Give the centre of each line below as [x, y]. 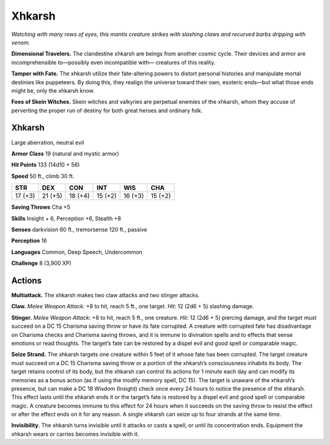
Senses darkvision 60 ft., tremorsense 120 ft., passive [79, 230]
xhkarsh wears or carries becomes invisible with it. [75, 434]
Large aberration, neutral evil [48, 142]
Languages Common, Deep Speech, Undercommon [77, 252]
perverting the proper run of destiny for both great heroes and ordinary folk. [107, 110]
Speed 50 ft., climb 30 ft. [43, 176]
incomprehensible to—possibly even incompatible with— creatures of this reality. [113, 62]
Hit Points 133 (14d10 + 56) [46, 165]
